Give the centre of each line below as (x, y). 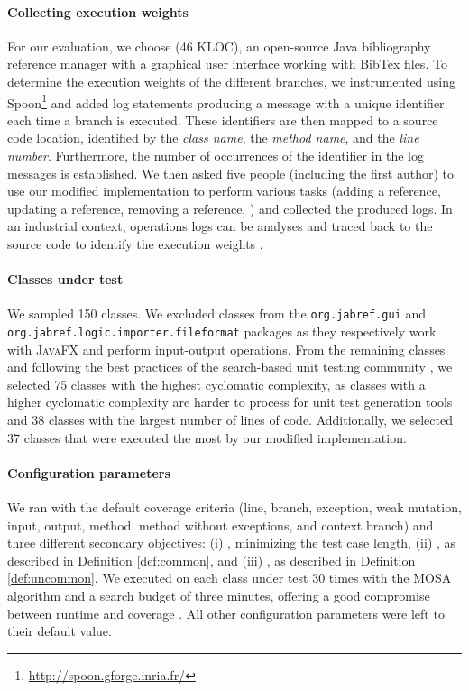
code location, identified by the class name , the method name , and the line (213, 138)
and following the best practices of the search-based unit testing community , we (230, 367)
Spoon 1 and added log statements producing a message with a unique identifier (226, 101)
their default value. (60, 631)
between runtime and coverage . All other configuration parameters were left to (226, 613)
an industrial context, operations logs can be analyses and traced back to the (220, 226)
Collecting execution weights (98, 11)
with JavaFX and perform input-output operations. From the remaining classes (226, 349)
